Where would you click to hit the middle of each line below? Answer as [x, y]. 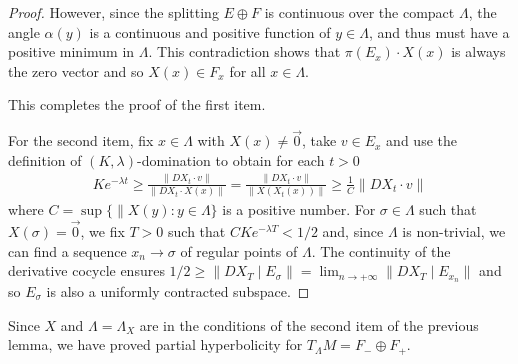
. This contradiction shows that [244, 51]
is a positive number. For [299, 209]
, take [319, 140]
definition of [45, 159]
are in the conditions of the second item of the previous [309, 324]
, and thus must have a [439, 31]
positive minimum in [71, 51]
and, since [353, 230]
